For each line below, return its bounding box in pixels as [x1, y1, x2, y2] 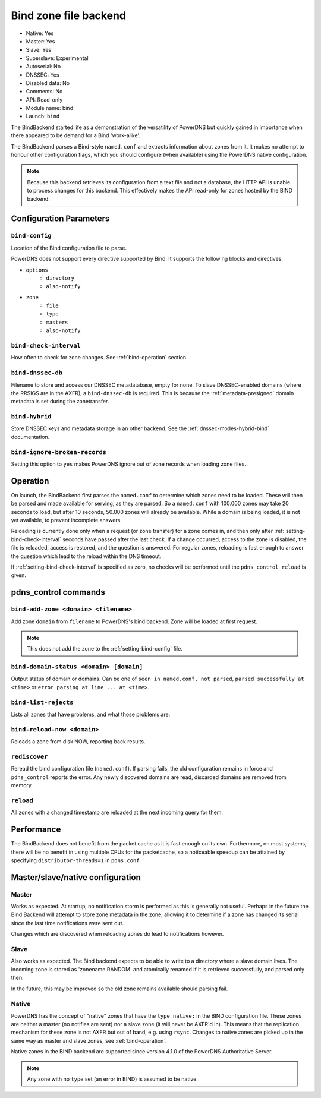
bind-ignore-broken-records [11, 448, 107, 456]
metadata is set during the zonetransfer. [11, 398, 109, 405]
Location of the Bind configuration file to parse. [11, 244, 127, 251]
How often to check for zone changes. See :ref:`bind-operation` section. [11, 354, 188, 361]
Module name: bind [26, 105, 74, 112]
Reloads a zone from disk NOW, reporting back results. [11, 738, 146, 745]
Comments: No [26, 88, 63, 95]
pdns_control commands [11, 587, 105, 597]
